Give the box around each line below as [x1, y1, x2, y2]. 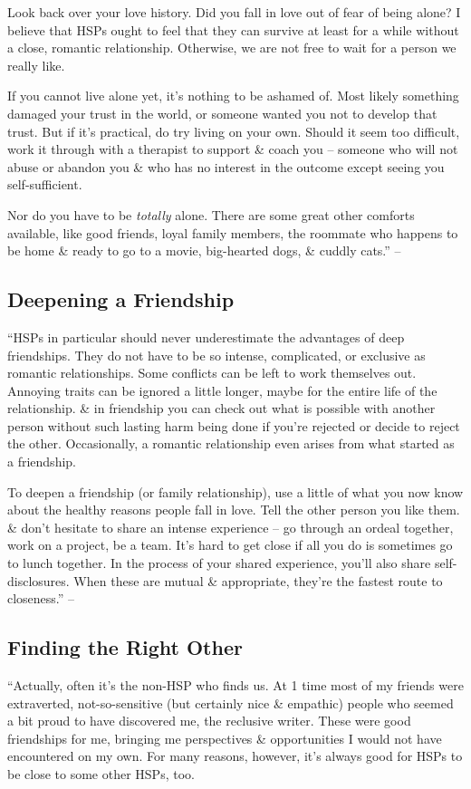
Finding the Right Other [7, 633, 243, 661]
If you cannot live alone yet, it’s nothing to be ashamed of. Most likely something [7, 86, 459, 105]
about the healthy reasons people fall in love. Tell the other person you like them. [7, 500, 460, 519]
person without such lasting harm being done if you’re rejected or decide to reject [7, 416, 460, 435]
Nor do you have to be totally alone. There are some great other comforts [7, 205, 415, 224]
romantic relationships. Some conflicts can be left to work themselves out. [7, 363, 417, 382]
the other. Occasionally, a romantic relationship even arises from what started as [7, 434, 455, 453]
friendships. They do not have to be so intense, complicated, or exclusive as [7, 345, 426, 364]
